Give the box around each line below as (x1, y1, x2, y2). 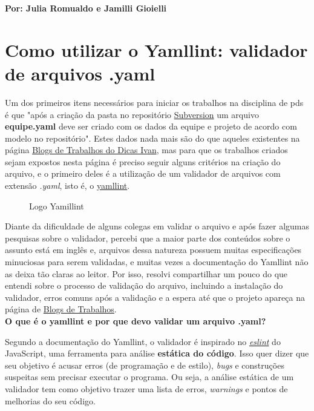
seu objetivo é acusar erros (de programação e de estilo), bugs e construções (5, 358, 284, 371)
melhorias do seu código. (5, 394, 96, 407)
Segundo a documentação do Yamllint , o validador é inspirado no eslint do (5, 335, 281, 347)
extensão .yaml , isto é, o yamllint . (5, 179, 130, 192)
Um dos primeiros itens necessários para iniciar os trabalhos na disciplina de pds (5, 96, 304, 108)
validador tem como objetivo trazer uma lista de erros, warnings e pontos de (5, 382, 288, 395)
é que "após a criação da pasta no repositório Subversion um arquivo (5, 108, 259, 120)
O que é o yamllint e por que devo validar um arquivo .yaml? (5, 315, 266, 327)
